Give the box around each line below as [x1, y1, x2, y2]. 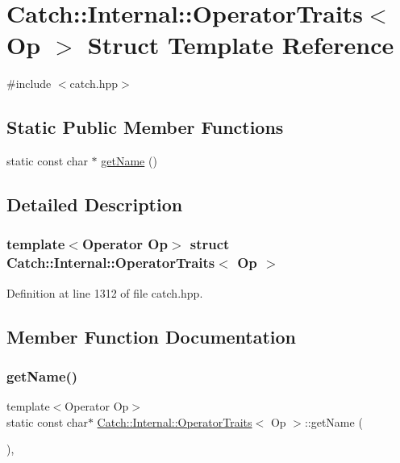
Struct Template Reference [87, 28, 394, 61]
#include [6, 75, 52, 92]
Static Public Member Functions [6, 115, 284, 140]
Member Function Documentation [6, 323, 297, 348]
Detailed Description [6, 192, 183, 217]
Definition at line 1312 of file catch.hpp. [6, 284, 203, 301]
